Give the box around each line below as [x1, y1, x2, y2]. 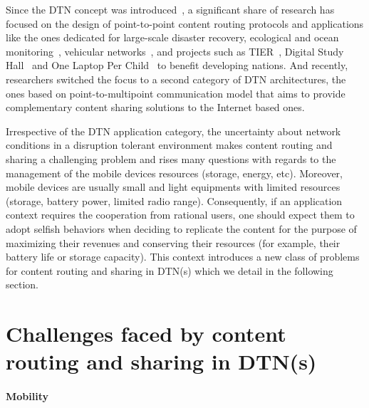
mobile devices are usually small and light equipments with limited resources [6, 179, 341, 194]
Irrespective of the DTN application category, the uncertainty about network [6, 123, 341, 138]
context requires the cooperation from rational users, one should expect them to [6, 207, 355, 222]
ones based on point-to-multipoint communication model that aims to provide [6, 85, 345, 100]
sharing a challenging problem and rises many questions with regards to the [6, 151, 336, 166]
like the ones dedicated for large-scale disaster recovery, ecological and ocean [6, 30, 339, 45]
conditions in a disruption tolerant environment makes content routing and [6, 137, 333, 152]
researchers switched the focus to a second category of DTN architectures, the [6, 71, 346, 86]
